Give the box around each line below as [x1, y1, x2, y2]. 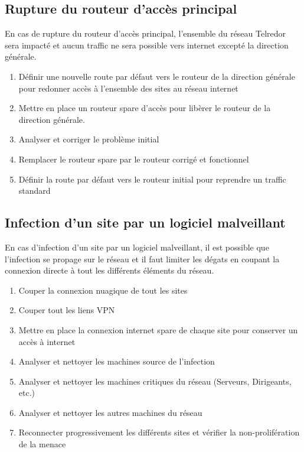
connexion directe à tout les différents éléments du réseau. [5, 264, 214, 277]
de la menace [18, 438, 66, 450]
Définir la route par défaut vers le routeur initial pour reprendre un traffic [18, 173, 286, 185]
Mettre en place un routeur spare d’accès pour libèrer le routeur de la [18, 102, 271, 114]
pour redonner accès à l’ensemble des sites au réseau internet [18, 82, 238, 94]
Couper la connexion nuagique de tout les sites [18, 284, 188, 296]
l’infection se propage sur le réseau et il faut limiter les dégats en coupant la [5, 252, 280, 265]
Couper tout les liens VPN [18, 304, 115, 316]
